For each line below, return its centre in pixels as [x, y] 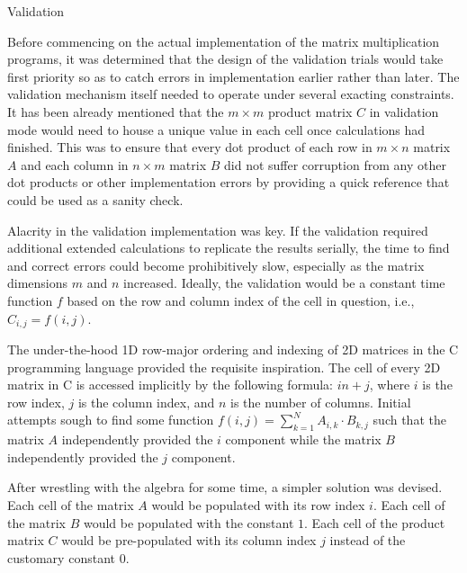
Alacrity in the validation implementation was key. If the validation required [218, 230]
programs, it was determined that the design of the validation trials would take [225, 59]
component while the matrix [303, 439]
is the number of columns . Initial [321, 402]
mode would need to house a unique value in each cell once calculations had [216, 129]
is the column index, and [146, 402]
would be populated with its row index [258, 504]
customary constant [61, 557]
